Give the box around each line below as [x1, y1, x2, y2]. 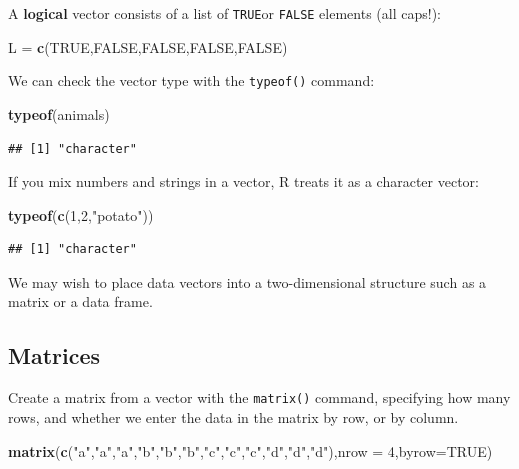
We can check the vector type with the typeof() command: [8, 70, 375, 91]
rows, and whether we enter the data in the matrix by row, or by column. [8, 406, 459, 427]
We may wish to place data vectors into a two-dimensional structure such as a [8, 271, 487, 292]
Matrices [8, 340, 101, 371]
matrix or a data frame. [8, 291, 153, 312]
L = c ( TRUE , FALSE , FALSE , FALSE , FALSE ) [8, 36, 288, 57]
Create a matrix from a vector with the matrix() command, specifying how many [8, 387, 511, 408]
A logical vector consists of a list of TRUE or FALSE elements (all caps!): [8, 3, 441, 23]
